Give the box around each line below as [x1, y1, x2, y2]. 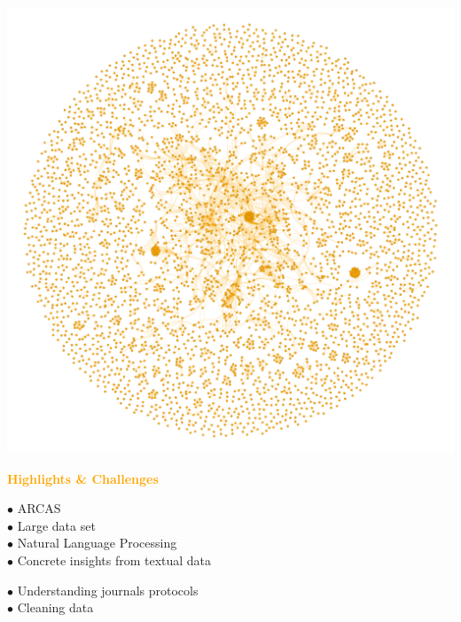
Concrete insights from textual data [17, 550, 212, 569]
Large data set [17, 516, 96, 534]
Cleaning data [17, 598, 94, 617]
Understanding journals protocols [17, 580, 199, 599]
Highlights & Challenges [7, 469, 159, 487]
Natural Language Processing [17, 533, 177, 552]
